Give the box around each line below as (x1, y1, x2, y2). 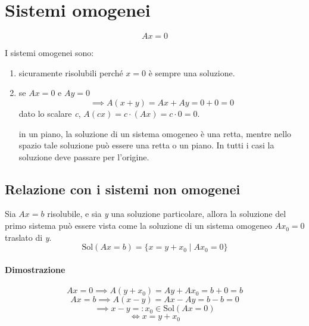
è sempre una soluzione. (148, 66, 235, 79)
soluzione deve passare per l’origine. (18, 150, 149, 163)
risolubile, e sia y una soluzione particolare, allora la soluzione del (47, 207, 286, 220)
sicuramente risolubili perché (18, 66, 123, 79)
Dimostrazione (5, 263, 65, 275)
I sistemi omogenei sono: (5, 46, 94, 59)
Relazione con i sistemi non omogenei (5, 179, 241, 198)
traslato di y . (5, 231, 52, 243)
